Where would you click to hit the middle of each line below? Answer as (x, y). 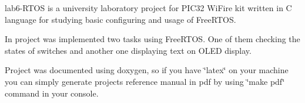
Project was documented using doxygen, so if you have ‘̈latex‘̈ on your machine (147, 70)
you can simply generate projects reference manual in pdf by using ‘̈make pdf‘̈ (145, 81)
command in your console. (52, 93)
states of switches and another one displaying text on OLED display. (128, 50)
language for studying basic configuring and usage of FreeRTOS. (120, 19)
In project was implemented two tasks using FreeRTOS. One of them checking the (152, 39)
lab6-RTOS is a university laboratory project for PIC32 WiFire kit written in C (148, 8)
